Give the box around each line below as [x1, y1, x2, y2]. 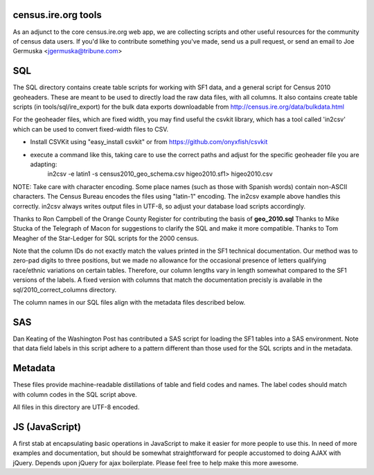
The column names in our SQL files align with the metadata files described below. [12, 298, 246, 307]
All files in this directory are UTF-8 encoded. [12, 403, 140, 411]
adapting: [30, 160, 57, 168]
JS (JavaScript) [12, 421, 81, 433]
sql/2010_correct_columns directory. [12, 285, 117, 294]
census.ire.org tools [12, 9, 102, 21]
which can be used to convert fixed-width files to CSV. [12, 125, 169, 133]
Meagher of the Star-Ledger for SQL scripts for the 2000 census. [12, 234, 199, 242]
